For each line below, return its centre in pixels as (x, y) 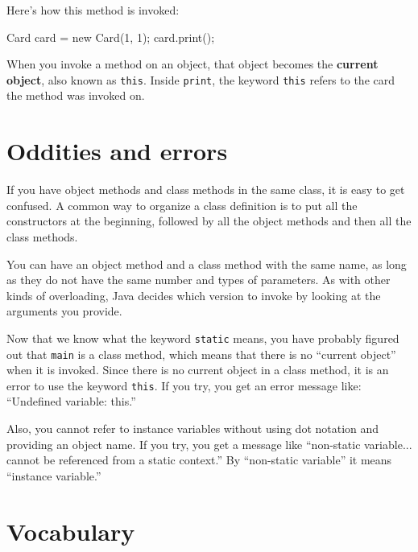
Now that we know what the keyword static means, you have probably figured (203, 338)
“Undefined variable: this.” (71, 401)
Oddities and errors (117, 151)
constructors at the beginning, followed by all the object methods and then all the (209, 221)
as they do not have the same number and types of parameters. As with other (199, 280)
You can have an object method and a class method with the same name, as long (207, 264)
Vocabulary (71, 531)
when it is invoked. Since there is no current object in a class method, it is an (198, 370)
